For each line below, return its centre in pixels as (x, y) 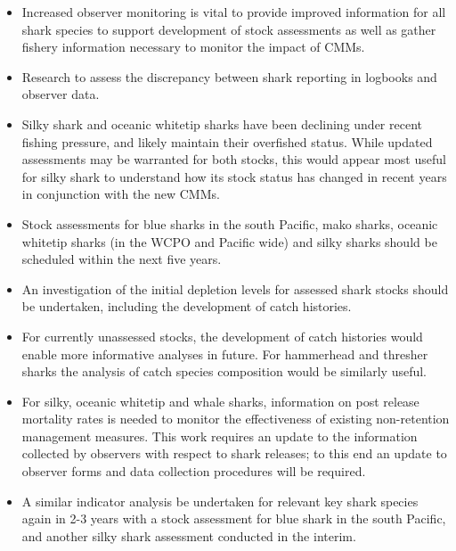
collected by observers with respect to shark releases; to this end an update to (234, 453)
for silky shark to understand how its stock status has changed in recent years (234, 176)
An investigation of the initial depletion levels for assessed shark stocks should (235, 288)
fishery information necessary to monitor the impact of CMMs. (193, 47)
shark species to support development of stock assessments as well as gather (229, 29)
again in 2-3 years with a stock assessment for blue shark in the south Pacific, (234, 518)
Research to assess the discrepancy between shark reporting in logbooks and (229, 76)
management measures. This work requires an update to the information (220, 436)
